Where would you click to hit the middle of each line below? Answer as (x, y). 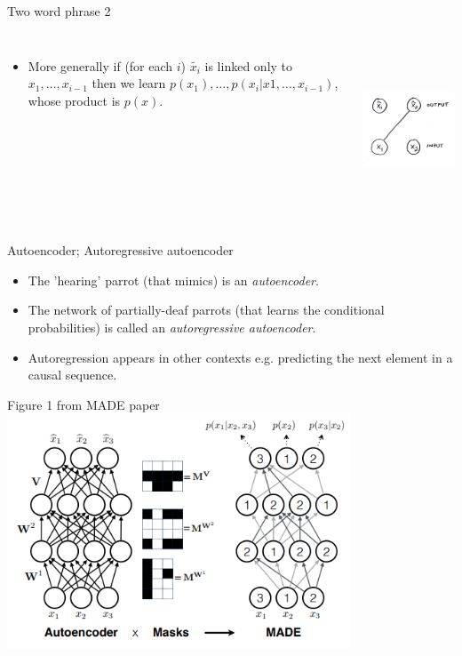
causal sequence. (72, 375)
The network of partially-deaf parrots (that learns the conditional (206, 310)
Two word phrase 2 (59, 11)
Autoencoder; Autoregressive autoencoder (120, 250)
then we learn (129, 83)
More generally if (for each (100, 65)
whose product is (74, 100)
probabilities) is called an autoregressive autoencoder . (172, 327)
